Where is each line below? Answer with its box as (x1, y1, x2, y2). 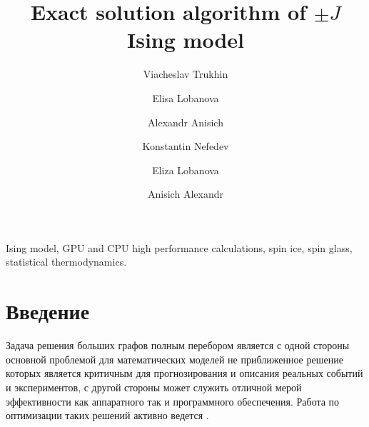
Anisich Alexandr (148, 186, 223, 201)
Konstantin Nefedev (142, 139, 229, 154)
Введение (6, 296, 90, 326)
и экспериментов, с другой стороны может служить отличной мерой (6, 379, 302, 394)
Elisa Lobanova (152, 90, 219, 105)
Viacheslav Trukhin (143, 66, 228, 81)
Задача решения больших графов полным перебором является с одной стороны (6, 338, 350, 353)
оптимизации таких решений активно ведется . (6, 408, 209, 423)
